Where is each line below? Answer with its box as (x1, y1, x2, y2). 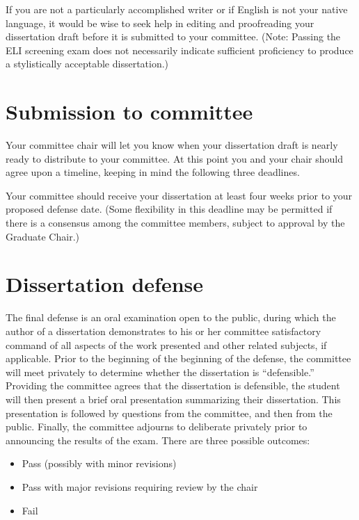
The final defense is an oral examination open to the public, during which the (6, 310, 336, 325)
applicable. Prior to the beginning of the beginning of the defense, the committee (6, 351, 351, 366)
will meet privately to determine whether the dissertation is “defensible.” (6, 364, 314, 379)
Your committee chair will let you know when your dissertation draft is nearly (6, 138, 338, 152)
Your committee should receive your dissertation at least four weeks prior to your (6, 188, 353, 202)
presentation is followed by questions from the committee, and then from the (6, 405, 333, 420)
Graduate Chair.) (6, 229, 79, 243)
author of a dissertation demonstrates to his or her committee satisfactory (6, 323, 321, 338)
